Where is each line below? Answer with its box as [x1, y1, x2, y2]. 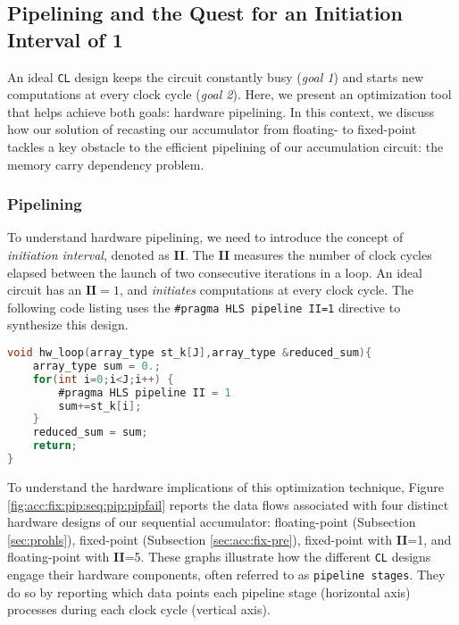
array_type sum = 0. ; [32, 359, 161, 372]
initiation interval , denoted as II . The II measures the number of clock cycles [7, 246, 432, 264]
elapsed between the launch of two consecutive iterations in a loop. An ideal [7, 262, 422, 281]
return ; [32, 439, 78, 453]
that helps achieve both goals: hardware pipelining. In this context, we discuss [7, 102, 435, 121]
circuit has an [7, 280, 82, 299]
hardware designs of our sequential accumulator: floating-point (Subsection [7, 512, 416, 531]
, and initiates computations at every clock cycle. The [119, 280, 413, 299]
